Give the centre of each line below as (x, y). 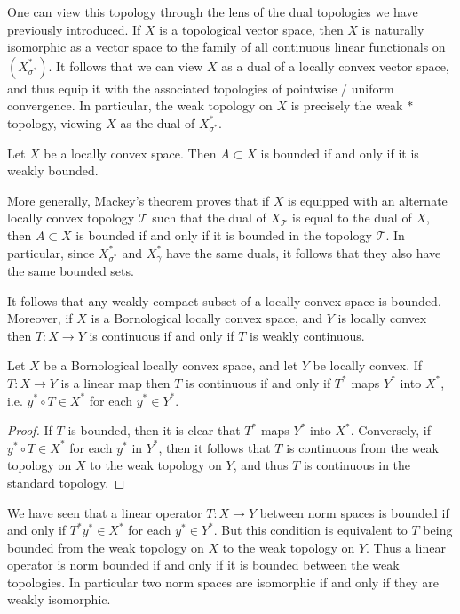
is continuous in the (357, 465)
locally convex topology (71, 218)
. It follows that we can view (126, 65)
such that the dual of (209, 218)
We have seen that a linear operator (105, 512)
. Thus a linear (406, 547)
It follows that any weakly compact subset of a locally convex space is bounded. (224, 300)
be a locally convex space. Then (130, 153)
